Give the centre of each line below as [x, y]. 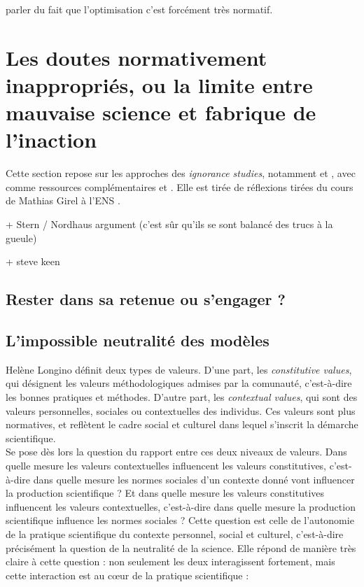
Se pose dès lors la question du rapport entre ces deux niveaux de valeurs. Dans [176, 452]
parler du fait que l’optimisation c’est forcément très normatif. [139, 9]
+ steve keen [33, 261]
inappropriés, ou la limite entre [159, 84]
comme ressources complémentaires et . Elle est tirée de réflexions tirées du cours [180, 186]
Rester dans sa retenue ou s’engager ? [146, 299]
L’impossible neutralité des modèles [138, 340]
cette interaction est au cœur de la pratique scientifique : [127, 575]
